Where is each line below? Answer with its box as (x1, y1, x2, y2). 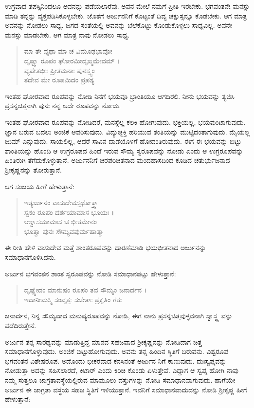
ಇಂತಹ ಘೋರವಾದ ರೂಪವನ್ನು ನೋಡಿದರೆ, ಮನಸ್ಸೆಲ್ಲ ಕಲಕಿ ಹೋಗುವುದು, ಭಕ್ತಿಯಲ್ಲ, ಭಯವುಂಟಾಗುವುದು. (5, 117, 246, 127)
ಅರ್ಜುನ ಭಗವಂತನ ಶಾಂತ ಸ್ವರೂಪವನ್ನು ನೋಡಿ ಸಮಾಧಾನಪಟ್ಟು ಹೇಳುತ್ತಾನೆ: (5, 268, 176, 278)
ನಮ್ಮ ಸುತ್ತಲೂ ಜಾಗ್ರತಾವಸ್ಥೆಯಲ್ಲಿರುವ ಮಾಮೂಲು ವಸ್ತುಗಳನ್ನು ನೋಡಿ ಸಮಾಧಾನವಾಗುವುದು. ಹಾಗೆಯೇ (5, 375, 236, 385)
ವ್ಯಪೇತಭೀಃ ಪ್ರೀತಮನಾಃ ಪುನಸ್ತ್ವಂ (24, 65, 95, 75)
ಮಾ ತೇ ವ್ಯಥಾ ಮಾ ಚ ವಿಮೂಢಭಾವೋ (24, 46, 112, 56)
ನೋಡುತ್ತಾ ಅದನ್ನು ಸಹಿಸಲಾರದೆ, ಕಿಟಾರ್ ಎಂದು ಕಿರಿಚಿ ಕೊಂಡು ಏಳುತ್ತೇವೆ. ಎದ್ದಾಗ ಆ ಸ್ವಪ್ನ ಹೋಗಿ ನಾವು (5, 365, 239, 375)
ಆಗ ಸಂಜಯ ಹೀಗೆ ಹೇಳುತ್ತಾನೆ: (5, 181, 74, 191)
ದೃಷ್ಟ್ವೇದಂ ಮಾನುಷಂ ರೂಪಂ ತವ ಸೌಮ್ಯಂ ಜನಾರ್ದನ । (24, 285, 147, 295)
